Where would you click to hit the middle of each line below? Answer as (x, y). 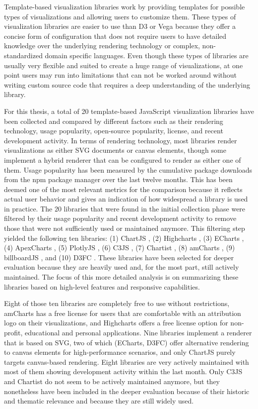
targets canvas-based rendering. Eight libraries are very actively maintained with (127, 361)
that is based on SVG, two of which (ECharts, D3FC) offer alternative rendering (127, 342)
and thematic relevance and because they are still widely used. (99, 401)
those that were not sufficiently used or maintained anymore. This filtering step (125, 228)
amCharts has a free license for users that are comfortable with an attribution (123, 313)
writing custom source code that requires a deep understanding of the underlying (127, 84)
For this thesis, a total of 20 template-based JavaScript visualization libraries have (129, 111)
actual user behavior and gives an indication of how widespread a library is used (126, 199)
